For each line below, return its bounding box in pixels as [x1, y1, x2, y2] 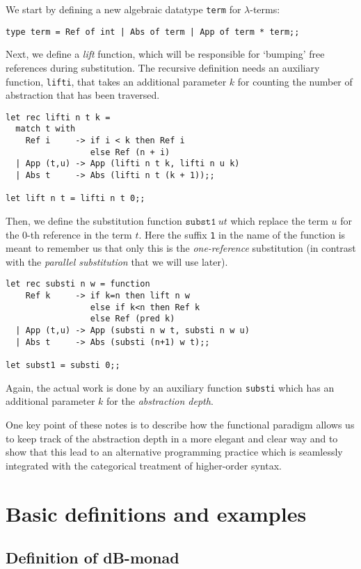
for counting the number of [237, 74, 353, 88]
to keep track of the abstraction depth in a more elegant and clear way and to [6, 431, 338, 445]
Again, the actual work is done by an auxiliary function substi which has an [6, 380, 335, 394]
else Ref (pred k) [90, 314, 175, 324]
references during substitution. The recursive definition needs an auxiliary [6, 60, 320, 74]
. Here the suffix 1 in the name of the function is [138, 227, 346, 241]
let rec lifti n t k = [6, 112, 111, 122]
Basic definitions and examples [6, 499, 307, 527]
